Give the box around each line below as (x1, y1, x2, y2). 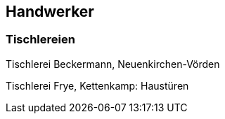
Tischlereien (6, 32, 75, 47)
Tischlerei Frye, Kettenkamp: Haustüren (6, 79, 189, 92)
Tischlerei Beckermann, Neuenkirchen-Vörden (6, 57, 220, 70)
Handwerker (6, 3, 94, 20)
